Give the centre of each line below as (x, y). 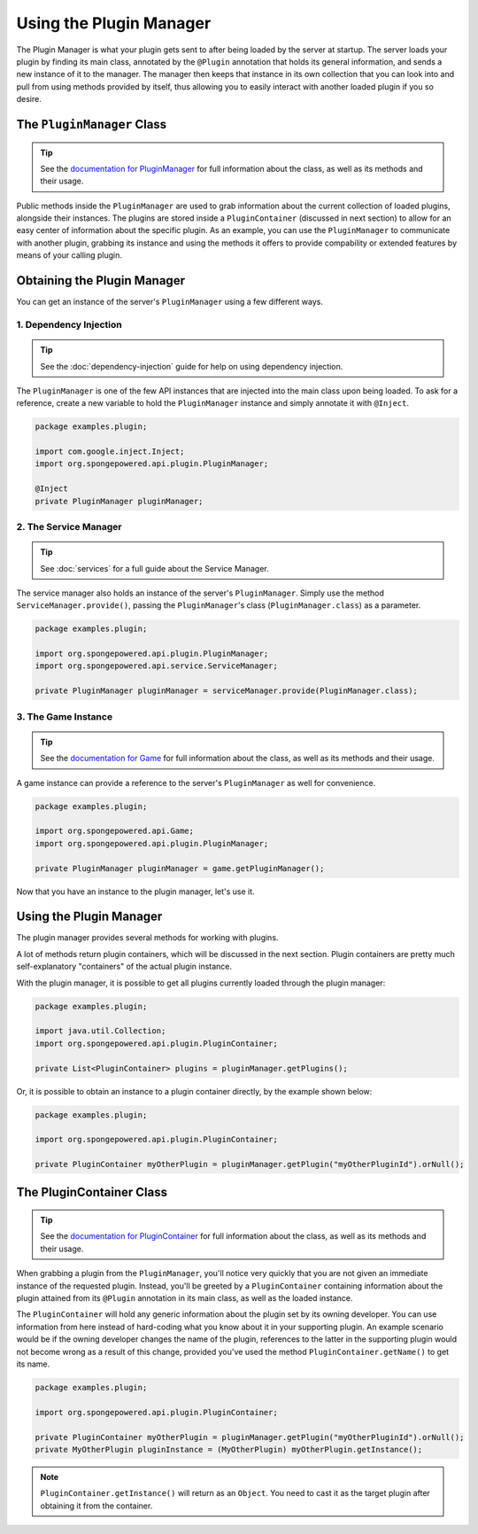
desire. (29, 99)
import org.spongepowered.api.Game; (115, 831)
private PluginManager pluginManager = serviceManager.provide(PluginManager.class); (226, 691)
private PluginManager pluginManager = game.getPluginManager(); (180, 868)
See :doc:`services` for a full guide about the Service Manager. (154, 568)
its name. (33, 1364)
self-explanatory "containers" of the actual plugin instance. (124, 967)
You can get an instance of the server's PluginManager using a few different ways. (170, 302)
